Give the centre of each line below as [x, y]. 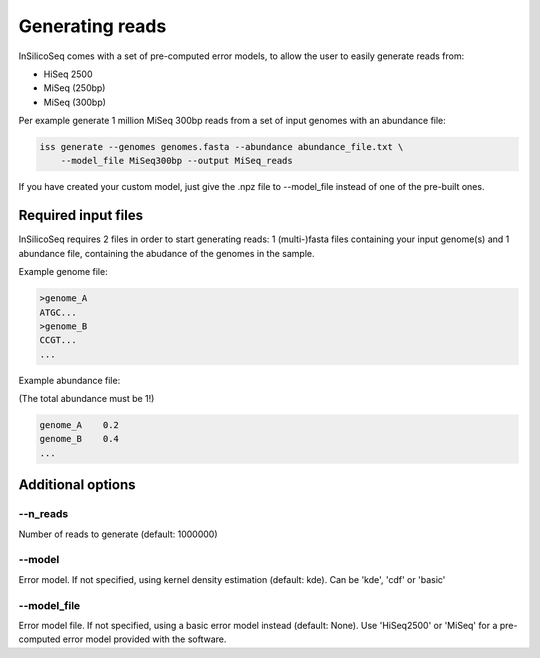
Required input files [81, 215]
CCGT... [58, 340]
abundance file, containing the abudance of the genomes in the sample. [166, 253]
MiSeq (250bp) [74, 88]
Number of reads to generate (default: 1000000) [118, 534]
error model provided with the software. [144, 639]
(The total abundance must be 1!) [86, 399]
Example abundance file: [69, 380]
